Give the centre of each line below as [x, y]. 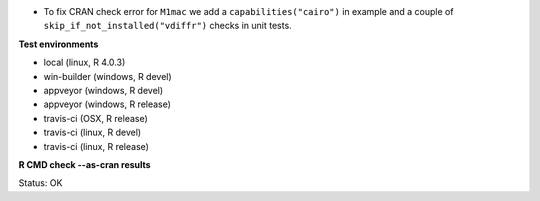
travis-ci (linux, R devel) [92, 132]
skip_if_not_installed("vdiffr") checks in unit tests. [167, 26]
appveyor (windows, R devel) [103, 90]
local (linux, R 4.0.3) [84, 62]
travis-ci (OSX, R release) [96, 118]
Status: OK [40, 183]
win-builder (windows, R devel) [107, 76]
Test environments [58, 44]
